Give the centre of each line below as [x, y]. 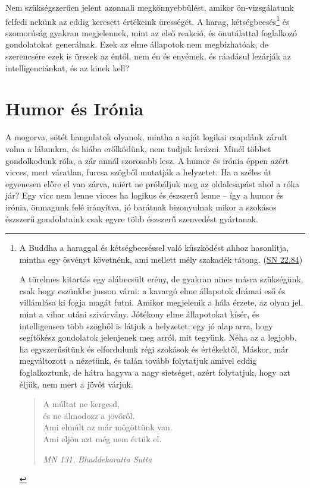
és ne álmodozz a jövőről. [89, 415]
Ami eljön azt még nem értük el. [102, 439]
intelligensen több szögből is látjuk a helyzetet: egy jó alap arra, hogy [146, 325]
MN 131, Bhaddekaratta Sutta [98, 459]
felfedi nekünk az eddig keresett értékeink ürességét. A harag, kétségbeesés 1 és [148, 20]
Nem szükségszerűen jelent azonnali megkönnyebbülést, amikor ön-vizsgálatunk [150, 7]
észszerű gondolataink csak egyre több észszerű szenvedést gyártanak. [132, 218]
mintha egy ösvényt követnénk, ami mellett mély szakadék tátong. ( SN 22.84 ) [161, 259]
